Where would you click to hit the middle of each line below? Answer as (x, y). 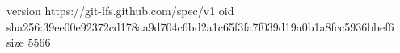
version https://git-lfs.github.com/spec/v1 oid (120, 10)
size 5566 (29, 42)
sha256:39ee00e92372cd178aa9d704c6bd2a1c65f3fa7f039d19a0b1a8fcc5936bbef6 (200, 26)
